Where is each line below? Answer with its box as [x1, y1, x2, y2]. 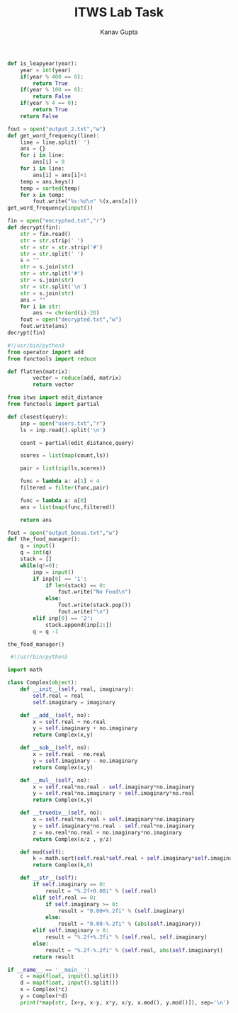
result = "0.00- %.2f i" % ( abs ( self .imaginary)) [57, 920, 201, 928]
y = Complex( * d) [20, 992, 69, 1000]
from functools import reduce [7, 355, 97, 362]
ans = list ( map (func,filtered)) [20, 504, 115, 511]
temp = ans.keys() [20, 178, 74, 185]
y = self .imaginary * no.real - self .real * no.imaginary [33, 822, 195, 830]
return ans [20, 516, 52, 524]
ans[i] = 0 [33, 159, 65, 166]
